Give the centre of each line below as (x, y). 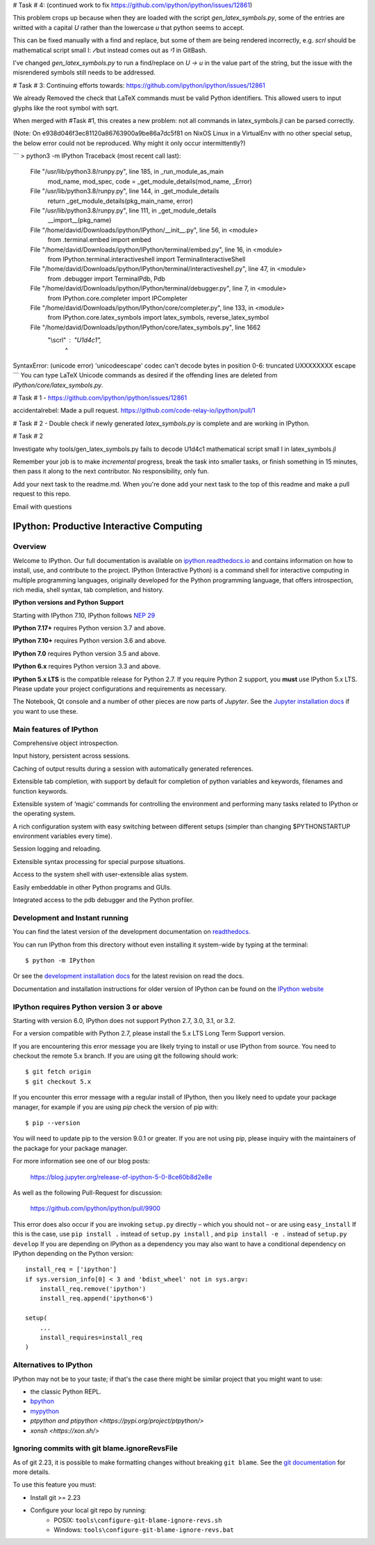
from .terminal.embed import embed (100, 240)
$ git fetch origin (58, 1072)
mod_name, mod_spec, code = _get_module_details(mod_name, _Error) (150, 181)
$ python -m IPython (60, 960)
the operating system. (44, 814)
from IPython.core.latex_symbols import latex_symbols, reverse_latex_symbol (158, 318)
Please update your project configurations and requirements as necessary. (120, 689)
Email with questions (42, 507)
